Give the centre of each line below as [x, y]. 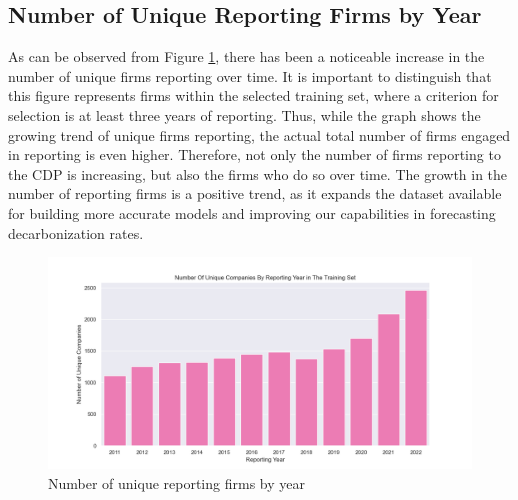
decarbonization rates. [76, 232]
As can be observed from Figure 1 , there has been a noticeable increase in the [246, 56]
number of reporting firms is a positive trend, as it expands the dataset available [255, 193]
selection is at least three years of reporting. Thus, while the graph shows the [244, 114]
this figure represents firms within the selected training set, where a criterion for [253, 95]
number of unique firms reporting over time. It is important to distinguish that [250, 75]
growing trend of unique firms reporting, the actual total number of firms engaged [259, 134]
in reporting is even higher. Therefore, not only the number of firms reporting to [254, 154]
